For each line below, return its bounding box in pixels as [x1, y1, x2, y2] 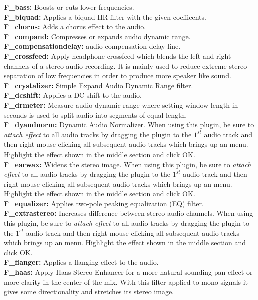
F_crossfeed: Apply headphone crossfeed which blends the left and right [4, 50, 231, 61]
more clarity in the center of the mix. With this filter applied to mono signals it [4, 276, 248, 287]
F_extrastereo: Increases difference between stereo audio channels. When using [4, 208, 253, 218]
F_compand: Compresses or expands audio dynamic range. [4, 31, 191, 41]
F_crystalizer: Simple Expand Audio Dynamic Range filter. [4, 80, 193, 90]
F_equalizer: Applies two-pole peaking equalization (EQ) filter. [4, 198, 204, 208]
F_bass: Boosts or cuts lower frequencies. [4, 2, 134, 12]
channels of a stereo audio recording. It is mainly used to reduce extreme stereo [4, 60, 247, 71]
